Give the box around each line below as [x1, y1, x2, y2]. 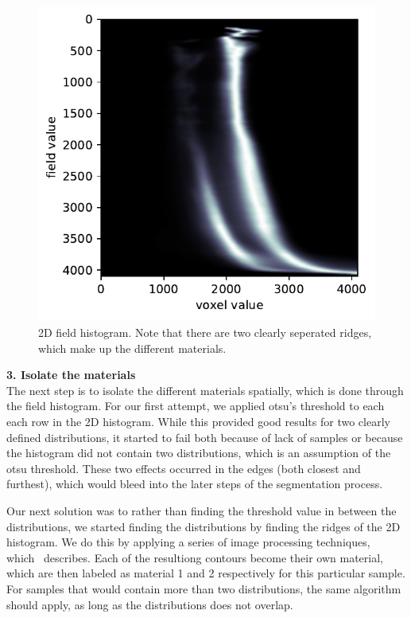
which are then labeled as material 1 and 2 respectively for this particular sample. [6, 565, 405, 581]
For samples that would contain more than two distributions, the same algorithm [6, 580, 401, 596]
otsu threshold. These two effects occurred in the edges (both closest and [6, 460, 361, 476]
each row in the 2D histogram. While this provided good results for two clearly [6, 413, 390, 430]
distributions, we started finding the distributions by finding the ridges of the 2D [6, 518, 401, 534]
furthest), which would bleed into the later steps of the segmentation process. [6, 475, 383, 492]
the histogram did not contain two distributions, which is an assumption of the [6, 444, 391, 461]
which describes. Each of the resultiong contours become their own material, [6, 549, 383, 565]
